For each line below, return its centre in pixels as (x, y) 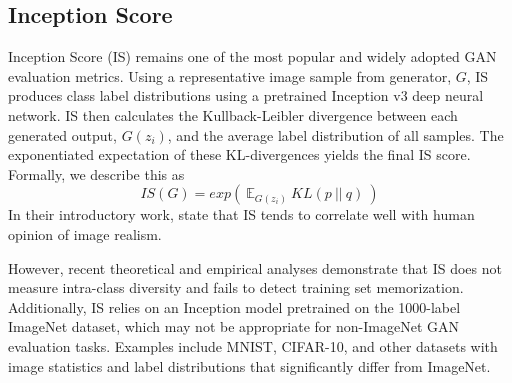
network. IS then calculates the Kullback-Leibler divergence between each (233, 114)
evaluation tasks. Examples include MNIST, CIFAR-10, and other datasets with (253, 345)
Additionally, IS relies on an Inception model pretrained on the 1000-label (234, 306)
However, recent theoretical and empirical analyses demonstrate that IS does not (255, 267)
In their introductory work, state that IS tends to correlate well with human (241, 214)
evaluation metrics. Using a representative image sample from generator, (230, 75)
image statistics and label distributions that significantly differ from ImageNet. (249, 365)
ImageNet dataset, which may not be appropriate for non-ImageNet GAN (233, 326)
